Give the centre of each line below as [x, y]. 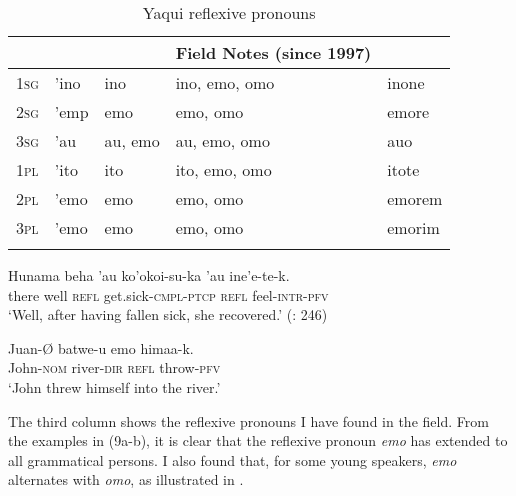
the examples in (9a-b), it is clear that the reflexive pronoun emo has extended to [258, 440]
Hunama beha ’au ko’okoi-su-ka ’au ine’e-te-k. [149, 275]
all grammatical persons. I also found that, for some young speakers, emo [232, 459]
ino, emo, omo [225, 82]
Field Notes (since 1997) [273, 52]
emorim [413, 227]
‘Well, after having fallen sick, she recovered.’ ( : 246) [168, 314]
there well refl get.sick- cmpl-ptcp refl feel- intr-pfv [168, 294]
